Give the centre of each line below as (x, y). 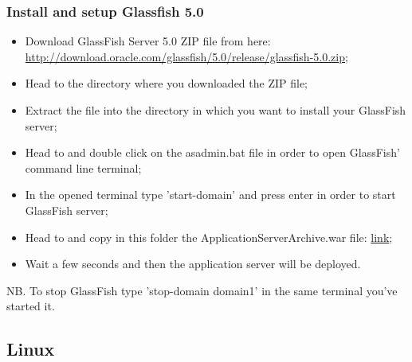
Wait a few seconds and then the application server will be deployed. (193, 264)
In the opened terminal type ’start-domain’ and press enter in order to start (210, 195)
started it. (31, 306)
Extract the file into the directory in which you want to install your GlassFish (216, 110)
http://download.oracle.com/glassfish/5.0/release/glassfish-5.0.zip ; (186, 56)
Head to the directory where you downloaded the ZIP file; (166, 83)
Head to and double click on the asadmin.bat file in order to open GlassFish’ (212, 152)
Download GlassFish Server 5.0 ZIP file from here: (148, 41)
